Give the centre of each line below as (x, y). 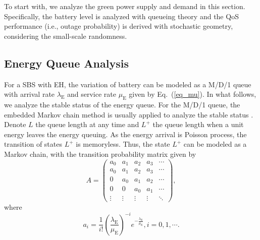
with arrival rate (30, 94)
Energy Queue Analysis (66, 63)
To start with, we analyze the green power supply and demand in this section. (125, 6)
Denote (15, 124)
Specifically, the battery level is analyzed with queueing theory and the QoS (121, 16)
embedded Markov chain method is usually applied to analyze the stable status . (129, 114)
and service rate (92, 94)
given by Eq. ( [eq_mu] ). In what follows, (193, 94)
